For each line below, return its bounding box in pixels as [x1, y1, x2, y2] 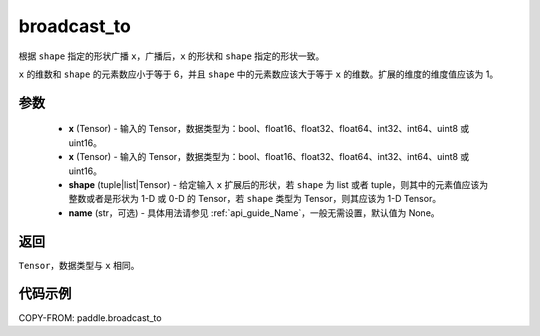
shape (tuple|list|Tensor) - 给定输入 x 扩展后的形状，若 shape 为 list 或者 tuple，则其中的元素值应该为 [68, 178, 489, 190]
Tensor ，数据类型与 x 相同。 [18, 259, 140, 271]
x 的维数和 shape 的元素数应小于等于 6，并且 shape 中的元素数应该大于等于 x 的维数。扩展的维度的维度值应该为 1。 [18, 68, 499, 80]
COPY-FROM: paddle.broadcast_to [18, 311, 162, 324]
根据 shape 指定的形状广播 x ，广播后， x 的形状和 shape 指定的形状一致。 [18, 50, 325, 62]
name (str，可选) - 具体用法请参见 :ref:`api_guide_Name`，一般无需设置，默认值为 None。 [68, 206, 440, 219]
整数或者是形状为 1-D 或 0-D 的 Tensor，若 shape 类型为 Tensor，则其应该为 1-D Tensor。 [68, 193, 442, 205]
